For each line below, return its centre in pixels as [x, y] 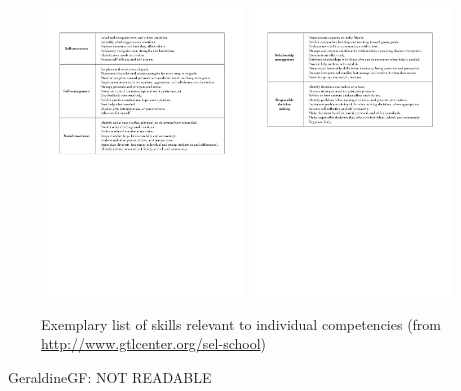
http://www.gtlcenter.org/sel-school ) [154, 343]
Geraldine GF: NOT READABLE [109, 376]
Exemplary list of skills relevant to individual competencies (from [241, 323]
